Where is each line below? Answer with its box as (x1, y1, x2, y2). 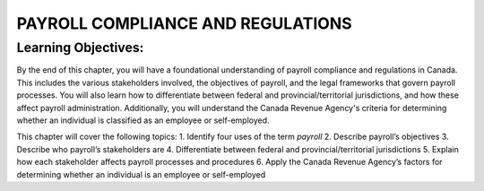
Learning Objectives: (16, 39, 144, 56)
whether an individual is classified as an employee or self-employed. (16, 115, 270, 126)
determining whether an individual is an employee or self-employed (16, 169, 266, 179)
